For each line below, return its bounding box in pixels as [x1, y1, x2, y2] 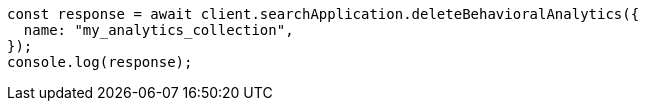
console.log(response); [7, 54, 193, 70]
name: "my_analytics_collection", [23, 22, 294, 38]
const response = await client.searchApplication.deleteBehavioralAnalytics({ [7, 6, 640, 22]
